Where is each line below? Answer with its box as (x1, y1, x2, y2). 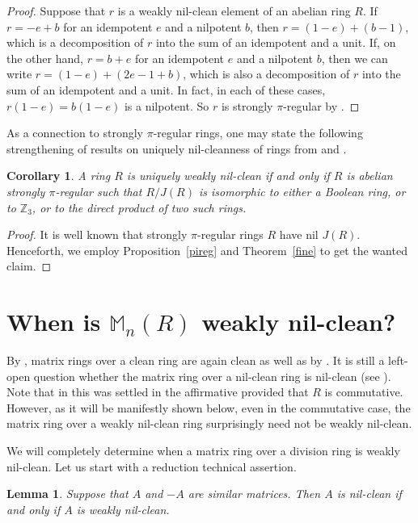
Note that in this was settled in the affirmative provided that (6, 383, 309, 400)
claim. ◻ (6, 257, 52, 274)
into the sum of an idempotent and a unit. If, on (155, 34, 396, 51)
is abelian (346, 167, 393, 184)
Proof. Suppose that (6, 2, 106, 19)
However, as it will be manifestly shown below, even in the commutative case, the (6, 399, 411, 416)
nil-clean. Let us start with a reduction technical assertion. (6, 458, 297, 475)
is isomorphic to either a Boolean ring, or (198, 182, 406, 199)
